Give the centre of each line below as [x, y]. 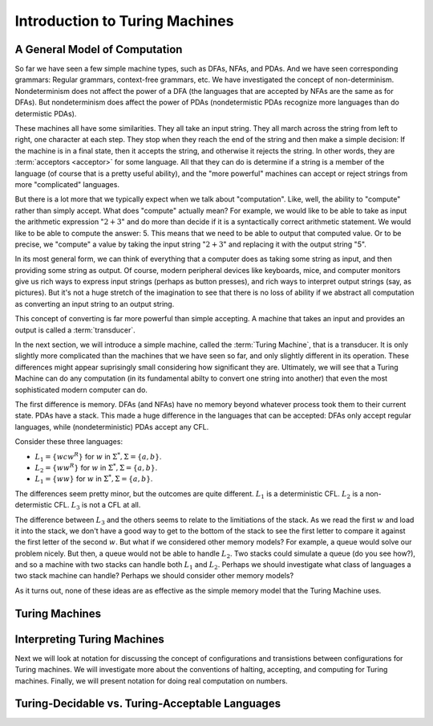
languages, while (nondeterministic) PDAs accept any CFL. [112, 426]
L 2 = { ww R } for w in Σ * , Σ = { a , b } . [96, 468]
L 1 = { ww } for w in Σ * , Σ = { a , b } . [94, 479]
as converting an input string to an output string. [95, 304]
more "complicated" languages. [67, 184]
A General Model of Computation [99, 49]
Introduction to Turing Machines [124, 21]
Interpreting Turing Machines [89, 639]
